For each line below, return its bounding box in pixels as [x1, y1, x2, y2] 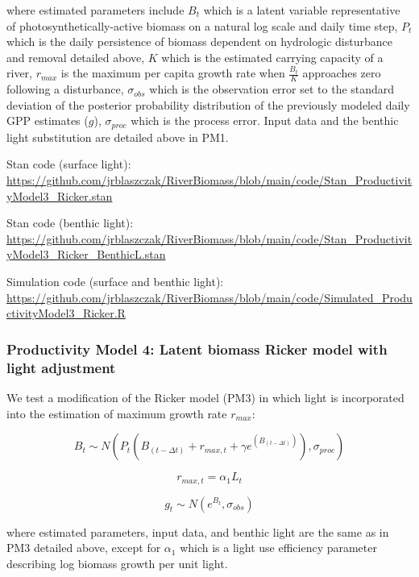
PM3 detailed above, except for [6, 539, 161, 556]
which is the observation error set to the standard [149, 81, 395, 98]
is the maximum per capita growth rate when [60, 64, 285, 81]
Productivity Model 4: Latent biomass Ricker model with [6, 338, 388, 359]
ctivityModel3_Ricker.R [6, 305, 126, 322]
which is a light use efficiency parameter [180, 539, 377, 556]
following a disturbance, [6, 81, 124, 98]
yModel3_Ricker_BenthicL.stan [6, 246, 166, 263]
